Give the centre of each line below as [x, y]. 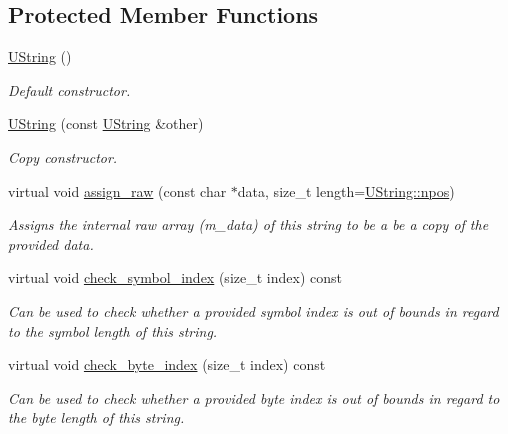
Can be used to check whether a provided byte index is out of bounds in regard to [254, 397]
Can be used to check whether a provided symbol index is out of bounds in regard [253, 310]
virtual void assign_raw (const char [117, 190]
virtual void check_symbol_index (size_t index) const [175, 277]
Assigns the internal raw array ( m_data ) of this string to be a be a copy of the [248, 224]
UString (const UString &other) [106, 123]
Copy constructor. [63, 156]
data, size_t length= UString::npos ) [346, 190]
